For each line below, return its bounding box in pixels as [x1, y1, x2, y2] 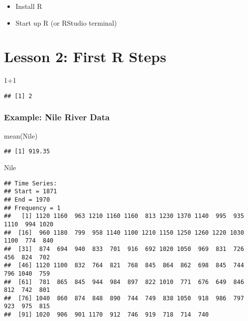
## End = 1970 [4, 196, 50, 203]
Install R [15, 1, 42, 11]
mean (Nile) [4, 130, 38, 141]
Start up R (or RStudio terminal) [15, 17, 117, 28]
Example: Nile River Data [4, 111, 110, 123]
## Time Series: [4, 179, 57, 187]
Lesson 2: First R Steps [4, 46, 167, 67]
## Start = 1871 [4, 188, 57, 195]
